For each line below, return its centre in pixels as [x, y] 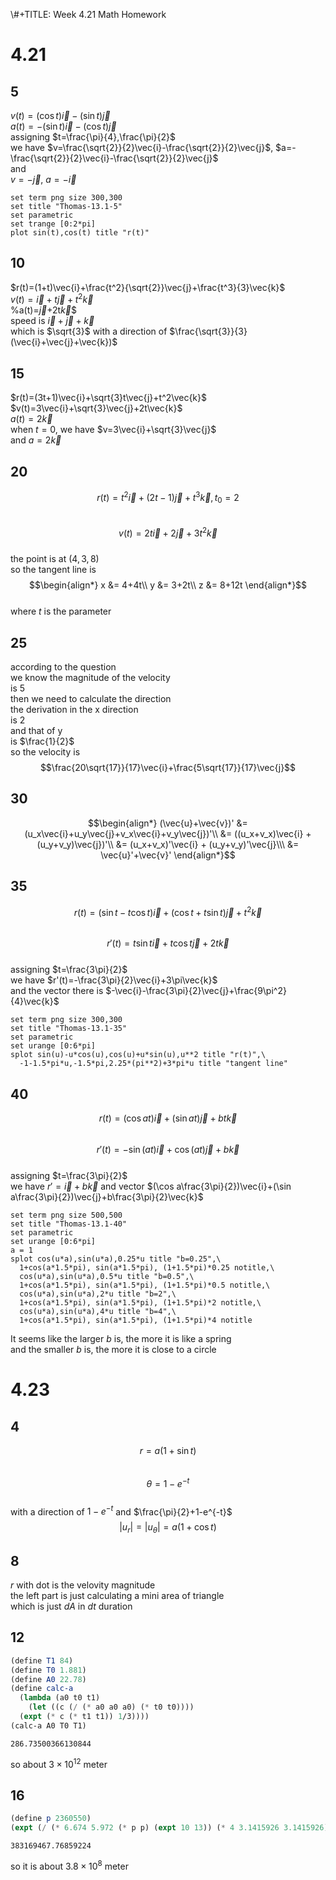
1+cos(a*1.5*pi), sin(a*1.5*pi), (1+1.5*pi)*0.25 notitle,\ [147, 1268]
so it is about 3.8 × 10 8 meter [69, 1865]
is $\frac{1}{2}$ [42, 741]
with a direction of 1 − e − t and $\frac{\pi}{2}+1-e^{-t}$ [121, 1511]
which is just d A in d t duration [71, 1606]
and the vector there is [57, 991]
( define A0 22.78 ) [48, 1679]
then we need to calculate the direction [91, 699]
